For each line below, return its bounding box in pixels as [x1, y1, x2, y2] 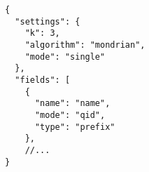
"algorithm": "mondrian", [24, 39, 146, 50]
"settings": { [15, 16, 80, 27]
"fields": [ [15, 74, 71, 85]
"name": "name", [34, 98, 111, 109]
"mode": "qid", [34, 110, 106, 120]
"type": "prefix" [34, 121, 115, 132]
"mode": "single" [24, 51, 106, 62]
